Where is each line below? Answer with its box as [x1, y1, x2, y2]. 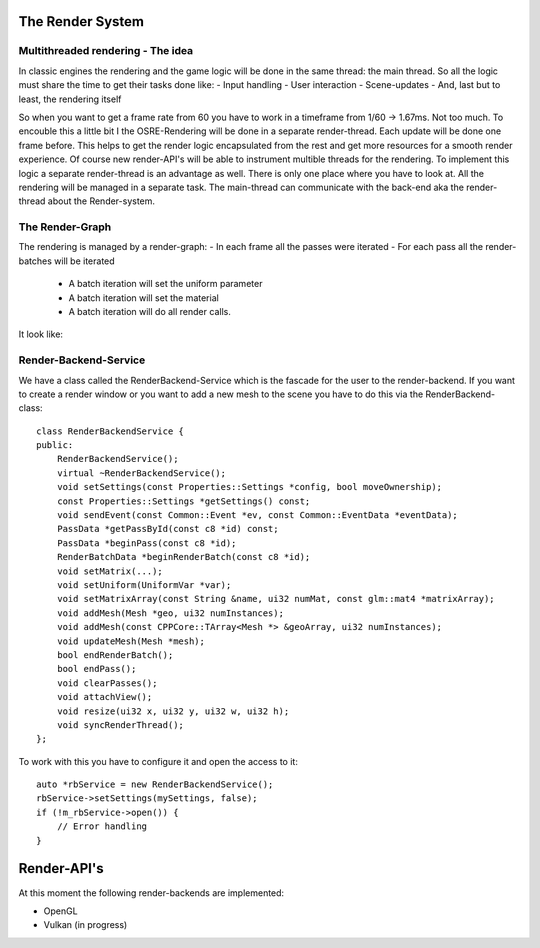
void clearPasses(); [56, 677, 158, 689]
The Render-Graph [18, 220, 112, 234]
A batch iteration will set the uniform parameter [68, 278, 263, 290]
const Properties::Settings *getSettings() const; [56, 495, 311, 507]
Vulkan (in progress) [43, 919, 128, 931]
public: [36, 440, 74, 451]
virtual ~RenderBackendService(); [56, 467, 227, 479]
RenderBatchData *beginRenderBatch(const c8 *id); [56, 551, 311, 563]
